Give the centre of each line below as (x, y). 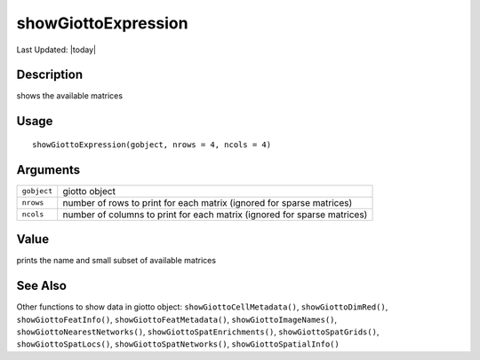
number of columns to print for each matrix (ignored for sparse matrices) (215, 215)
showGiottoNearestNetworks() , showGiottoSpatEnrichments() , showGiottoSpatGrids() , (198, 332)
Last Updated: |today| (56, 50)
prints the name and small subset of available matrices (116, 261)
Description (50, 75)
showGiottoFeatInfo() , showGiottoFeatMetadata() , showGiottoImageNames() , (177, 319)
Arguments (48, 170)
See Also (41, 286)
